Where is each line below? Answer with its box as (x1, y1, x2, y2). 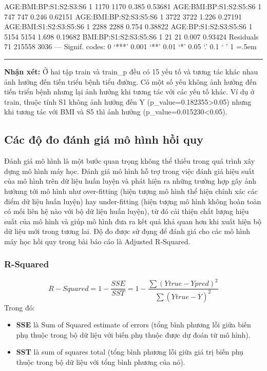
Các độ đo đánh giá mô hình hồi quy (4, 131, 204, 147)
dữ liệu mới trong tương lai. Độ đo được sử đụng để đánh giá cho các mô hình (4, 226, 251, 237)
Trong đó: (4, 302, 35, 313)
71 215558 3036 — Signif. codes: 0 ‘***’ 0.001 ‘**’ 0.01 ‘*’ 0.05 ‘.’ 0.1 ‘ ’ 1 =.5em (4, 41, 257, 52)
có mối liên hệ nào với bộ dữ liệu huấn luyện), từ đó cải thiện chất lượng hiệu (4, 206, 249, 217)
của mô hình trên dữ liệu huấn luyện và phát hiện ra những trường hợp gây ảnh (4, 175, 256, 186)
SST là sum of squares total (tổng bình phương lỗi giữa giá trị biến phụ (16, 346, 243, 357)
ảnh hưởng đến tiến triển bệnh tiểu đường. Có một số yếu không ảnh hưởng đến (4, 76, 257, 87)
